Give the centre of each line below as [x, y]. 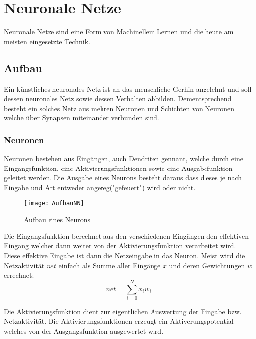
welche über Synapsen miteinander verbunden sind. [82, 118]
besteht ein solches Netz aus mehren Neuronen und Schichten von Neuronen [119, 108]
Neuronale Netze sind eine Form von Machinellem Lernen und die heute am [119, 31]
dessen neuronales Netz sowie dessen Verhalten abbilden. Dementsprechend [118, 98]
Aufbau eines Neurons [57, 219]
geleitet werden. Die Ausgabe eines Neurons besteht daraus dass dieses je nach [123, 178]
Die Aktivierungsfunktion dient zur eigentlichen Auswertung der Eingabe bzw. [123, 311]
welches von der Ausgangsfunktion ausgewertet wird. [84, 331]
